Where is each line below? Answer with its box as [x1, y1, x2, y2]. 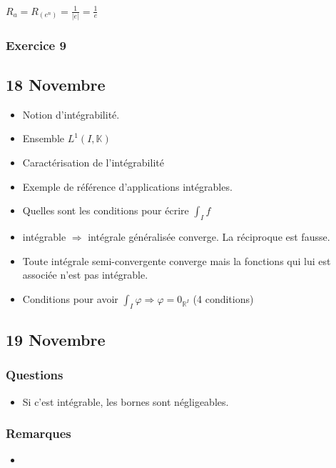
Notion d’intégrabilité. [22, 106, 120, 121]
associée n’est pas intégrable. [22, 267, 148, 282]
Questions [6, 366, 63, 384]
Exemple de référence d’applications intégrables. [22, 179, 233, 194]
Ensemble [22, 131, 65, 146]
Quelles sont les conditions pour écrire [22, 203, 189, 218]
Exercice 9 [6, 36, 66, 54]
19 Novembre [6, 329, 106, 351]
